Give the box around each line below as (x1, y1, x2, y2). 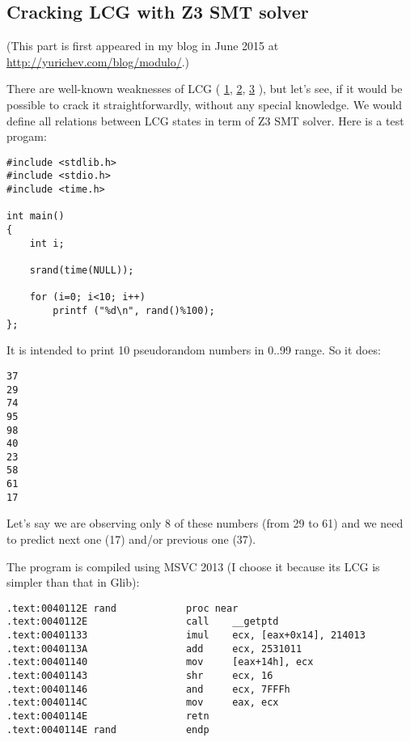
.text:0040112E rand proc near (6, 602, 239, 614)
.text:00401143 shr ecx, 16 (6, 670, 273, 682)
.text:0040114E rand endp (6, 723, 209, 736)
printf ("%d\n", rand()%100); (53, 304, 215, 316)
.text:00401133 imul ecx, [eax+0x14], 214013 (6, 630, 366, 642)
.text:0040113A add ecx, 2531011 (6, 642, 302, 655)
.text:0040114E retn (6, 710, 209, 723)
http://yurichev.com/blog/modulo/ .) (6, 53, 190, 70)
